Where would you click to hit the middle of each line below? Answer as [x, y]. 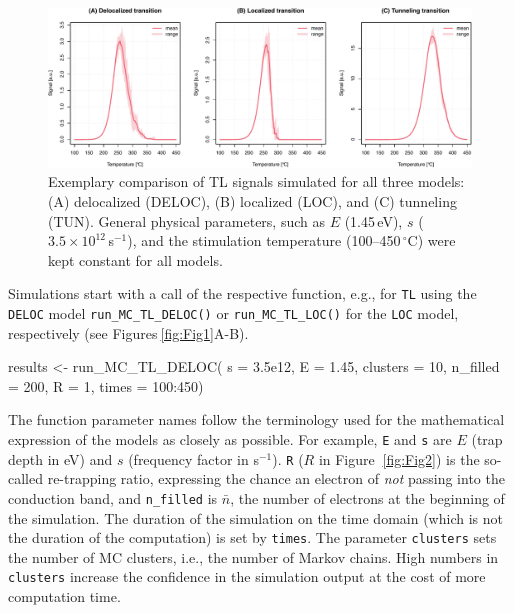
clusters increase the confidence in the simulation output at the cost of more [247, 576]
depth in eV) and [60, 458]
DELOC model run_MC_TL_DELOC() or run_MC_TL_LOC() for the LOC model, [233, 313]
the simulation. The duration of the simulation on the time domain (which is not [255, 517]
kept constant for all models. [135, 259]
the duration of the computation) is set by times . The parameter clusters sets [252, 537]
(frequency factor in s [193, 458]
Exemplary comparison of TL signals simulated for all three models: [256, 181]
